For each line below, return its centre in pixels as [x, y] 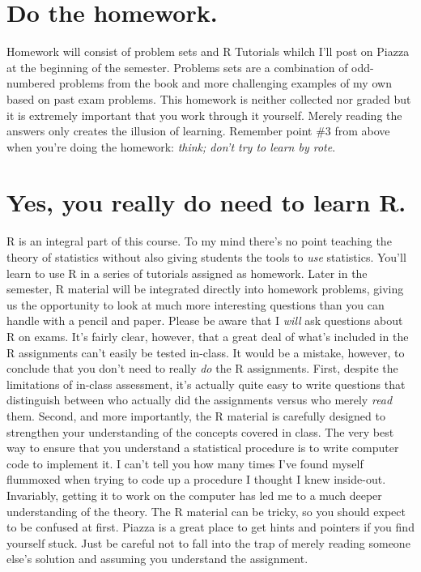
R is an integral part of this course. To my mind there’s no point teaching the [199, 241]
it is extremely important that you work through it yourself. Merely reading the [204, 115]
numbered [31, 83]
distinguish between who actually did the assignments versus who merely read [200, 400]
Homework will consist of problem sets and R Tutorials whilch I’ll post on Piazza [208, 51]
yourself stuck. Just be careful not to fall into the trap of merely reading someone [208, 542]
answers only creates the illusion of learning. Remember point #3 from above [198, 131]
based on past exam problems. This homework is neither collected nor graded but [209, 98]
